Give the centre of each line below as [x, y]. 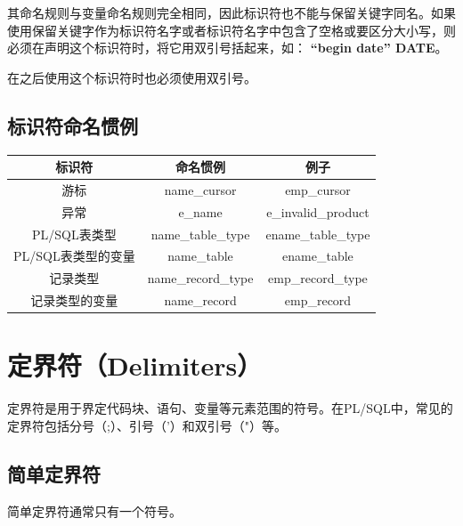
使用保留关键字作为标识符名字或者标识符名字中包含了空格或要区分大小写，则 [231, 30]
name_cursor [200, 189]
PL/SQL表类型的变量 [74, 256]
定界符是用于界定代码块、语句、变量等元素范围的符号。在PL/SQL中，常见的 [230, 408]
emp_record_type [318, 278]
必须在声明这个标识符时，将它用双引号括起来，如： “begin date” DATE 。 [227, 48]
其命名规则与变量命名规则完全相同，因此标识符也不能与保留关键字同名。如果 [231, 12]
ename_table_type [318, 234]
